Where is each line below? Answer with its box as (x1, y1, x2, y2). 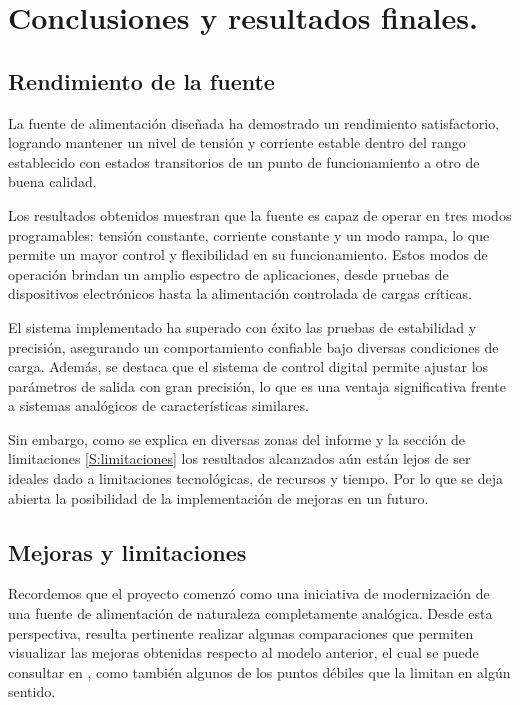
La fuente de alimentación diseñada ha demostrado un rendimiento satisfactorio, (8, 112, 500, 133)
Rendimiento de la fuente (8, 65, 275, 96)
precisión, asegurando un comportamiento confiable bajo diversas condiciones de (8, 336, 499, 357)
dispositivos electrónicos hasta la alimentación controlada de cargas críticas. (8, 283, 472, 304)
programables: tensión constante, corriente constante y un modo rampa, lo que (8, 224, 490, 245)
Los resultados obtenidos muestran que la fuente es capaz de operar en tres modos (8, 204, 512, 225)
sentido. (8, 681, 56, 702)
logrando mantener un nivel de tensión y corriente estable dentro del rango (8, 132, 466, 153)
